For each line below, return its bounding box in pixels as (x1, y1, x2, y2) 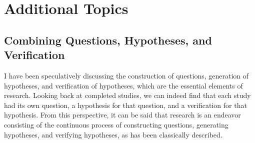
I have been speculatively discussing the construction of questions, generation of (4, 70, 249, 80)
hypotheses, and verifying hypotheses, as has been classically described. (4, 129, 222, 139)
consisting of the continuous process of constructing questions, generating (4, 119, 228, 129)
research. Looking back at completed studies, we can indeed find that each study (4, 90, 251, 100)
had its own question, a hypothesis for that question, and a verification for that (4, 99, 247, 110)
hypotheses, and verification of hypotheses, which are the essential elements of (4, 80, 243, 90)
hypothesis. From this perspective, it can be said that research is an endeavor (4, 109, 241, 120)
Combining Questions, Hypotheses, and (4, 32, 212, 47)
